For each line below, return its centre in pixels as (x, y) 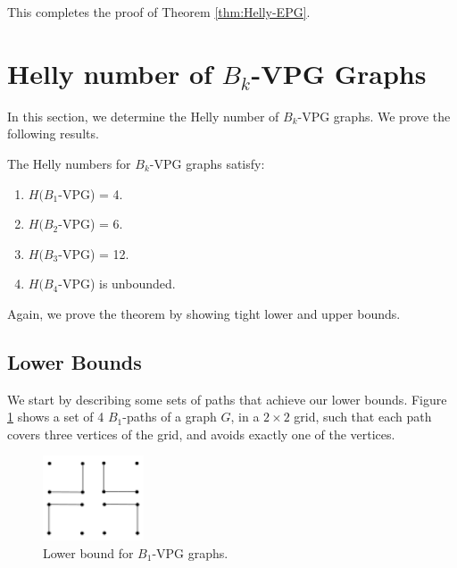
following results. (53, 134)
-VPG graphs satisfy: (207, 163)
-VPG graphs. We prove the (374, 116)
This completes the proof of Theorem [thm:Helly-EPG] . (159, 12)
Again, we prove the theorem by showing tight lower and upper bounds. (204, 313)
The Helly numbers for (69, 163)
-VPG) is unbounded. (117, 284)
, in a (245, 417)
